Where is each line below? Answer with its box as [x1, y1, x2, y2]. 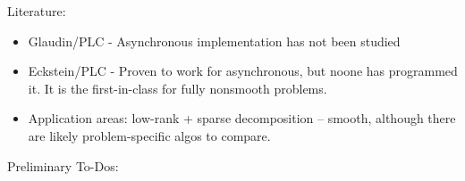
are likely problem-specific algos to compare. [28, 126, 271, 144]
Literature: [7, 2, 66, 20]
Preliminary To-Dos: [7, 156, 119, 175]
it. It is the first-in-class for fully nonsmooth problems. [28, 78, 327, 97]
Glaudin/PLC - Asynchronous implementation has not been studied [28, 31, 401, 50]
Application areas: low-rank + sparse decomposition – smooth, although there [28, 109, 456, 128]
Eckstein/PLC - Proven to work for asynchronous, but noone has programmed [28, 62, 458, 80]
